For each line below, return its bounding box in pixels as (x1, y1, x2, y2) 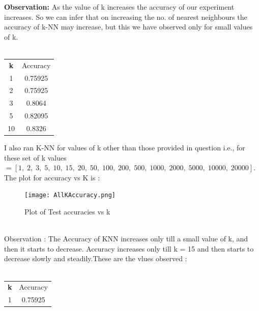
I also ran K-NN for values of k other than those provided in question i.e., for (4, 142, 245, 153)
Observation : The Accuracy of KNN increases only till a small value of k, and (4, 233, 248, 244)
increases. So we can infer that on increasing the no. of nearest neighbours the (4, 11, 247, 22)
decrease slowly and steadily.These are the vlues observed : (4, 253, 187, 264)
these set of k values (4, 152, 67, 163)
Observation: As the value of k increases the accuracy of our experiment (4, 2, 235, 12)
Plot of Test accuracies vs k (24, 206, 110, 217)
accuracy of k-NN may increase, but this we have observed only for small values (4, 21, 253, 32)
